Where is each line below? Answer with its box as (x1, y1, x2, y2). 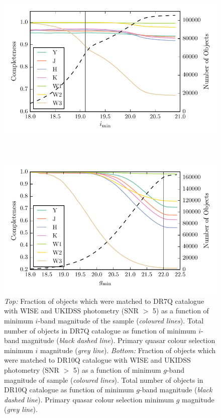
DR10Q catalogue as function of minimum (4, 384, 134, 395)
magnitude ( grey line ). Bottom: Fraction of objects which (40, 345, 216, 355)
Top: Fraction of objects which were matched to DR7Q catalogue (4, 295, 204, 306)
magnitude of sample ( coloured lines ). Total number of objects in (4, 374, 203, 385)
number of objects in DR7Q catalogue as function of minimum (4, 325, 196, 336)
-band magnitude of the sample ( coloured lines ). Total (38, 315, 204, 326)
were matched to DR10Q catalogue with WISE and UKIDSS (4, 355, 191, 365)
